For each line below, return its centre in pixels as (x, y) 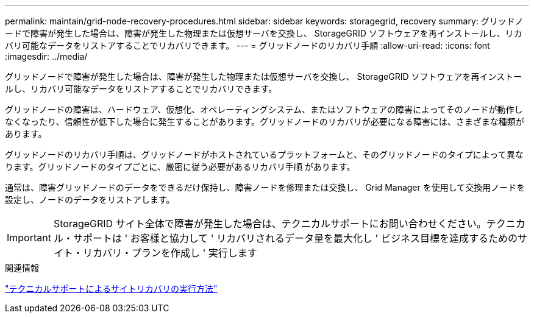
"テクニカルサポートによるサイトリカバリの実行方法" (111, 288)
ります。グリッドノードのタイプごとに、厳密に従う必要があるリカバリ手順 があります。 (180, 167)
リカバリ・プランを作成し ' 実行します (170, 253)
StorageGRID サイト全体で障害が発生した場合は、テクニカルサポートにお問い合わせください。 (270, 224)
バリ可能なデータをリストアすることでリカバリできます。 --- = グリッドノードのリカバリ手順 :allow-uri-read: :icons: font (247, 45)
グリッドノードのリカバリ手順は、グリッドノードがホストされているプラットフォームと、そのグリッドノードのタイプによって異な (264, 154)
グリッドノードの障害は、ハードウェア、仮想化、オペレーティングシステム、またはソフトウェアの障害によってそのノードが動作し (264, 109)
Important (29, 238)
